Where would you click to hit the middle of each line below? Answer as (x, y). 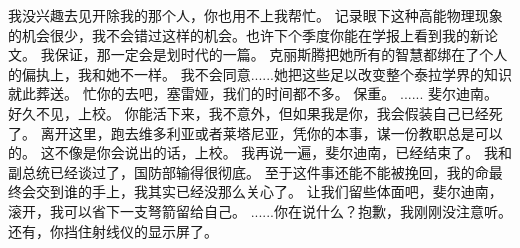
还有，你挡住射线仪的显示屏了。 (113, 230)
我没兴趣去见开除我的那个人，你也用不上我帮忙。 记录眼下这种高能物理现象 (255, 15)
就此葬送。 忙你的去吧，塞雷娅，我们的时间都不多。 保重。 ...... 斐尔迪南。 (253, 93)
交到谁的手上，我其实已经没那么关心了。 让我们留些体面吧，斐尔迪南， (269, 191)
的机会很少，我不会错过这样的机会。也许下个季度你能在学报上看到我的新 (246, 34)
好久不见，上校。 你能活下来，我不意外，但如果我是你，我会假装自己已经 (248, 112)
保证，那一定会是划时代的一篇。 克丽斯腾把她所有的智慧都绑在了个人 (281, 54)
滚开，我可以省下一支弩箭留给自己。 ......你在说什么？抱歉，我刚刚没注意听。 (260, 210)
